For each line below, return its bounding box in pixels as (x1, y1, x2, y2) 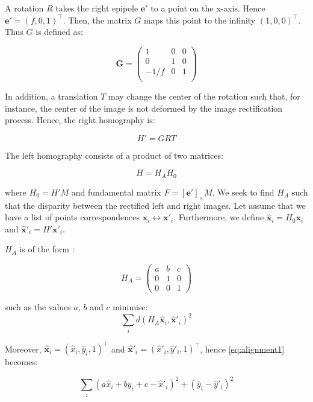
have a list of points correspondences (5, 211, 140, 223)
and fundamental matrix (71, 185, 161, 198)
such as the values (5, 301, 71, 313)
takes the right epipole (55, 2, 138, 14)
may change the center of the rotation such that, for (108, 89, 300, 102)
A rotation (5, 2, 44, 14)
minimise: (113, 301, 148, 313)
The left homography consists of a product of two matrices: (5, 148, 223, 161)
